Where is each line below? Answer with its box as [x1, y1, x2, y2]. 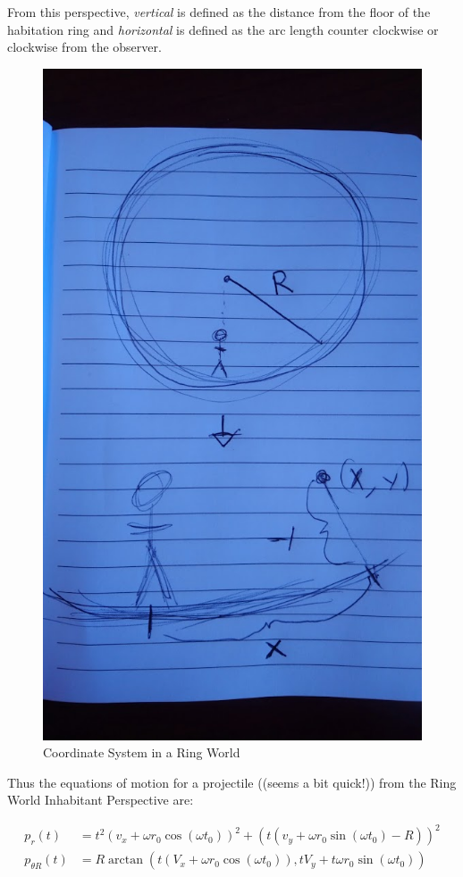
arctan [108, 854, 144, 867]
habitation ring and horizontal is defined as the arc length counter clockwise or [7, 20, 439, 38]
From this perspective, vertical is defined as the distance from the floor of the [7, 3, 431, 21]
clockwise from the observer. [7, 38, 162, 56]
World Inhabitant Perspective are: [7, 790, 194, 809]
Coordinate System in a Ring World [43, 743, 240, 762]
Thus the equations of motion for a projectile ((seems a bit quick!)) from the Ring [7, 773, 457, 791]
